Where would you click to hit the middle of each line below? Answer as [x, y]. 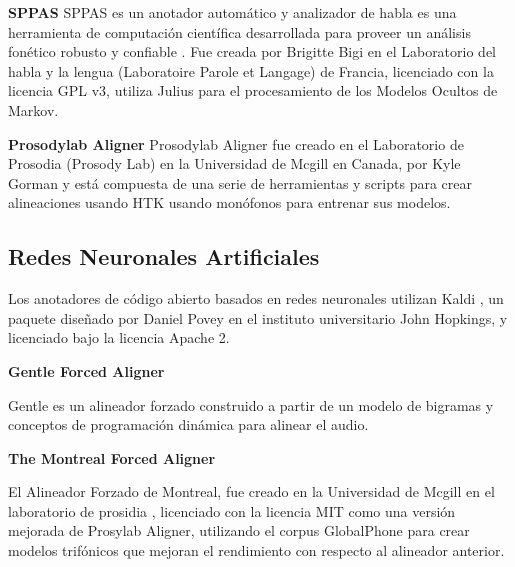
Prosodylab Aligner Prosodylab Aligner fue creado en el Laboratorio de [236, 143]
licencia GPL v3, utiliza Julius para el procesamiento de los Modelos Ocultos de [253, 90]
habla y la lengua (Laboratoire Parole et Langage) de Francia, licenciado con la [251, 70]
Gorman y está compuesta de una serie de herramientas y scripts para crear [240, 182]
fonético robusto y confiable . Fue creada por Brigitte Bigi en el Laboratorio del [252, 51]
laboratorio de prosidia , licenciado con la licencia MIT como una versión [232, 510]
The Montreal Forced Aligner [112, 457]
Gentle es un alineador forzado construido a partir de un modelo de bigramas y [251, 404]
